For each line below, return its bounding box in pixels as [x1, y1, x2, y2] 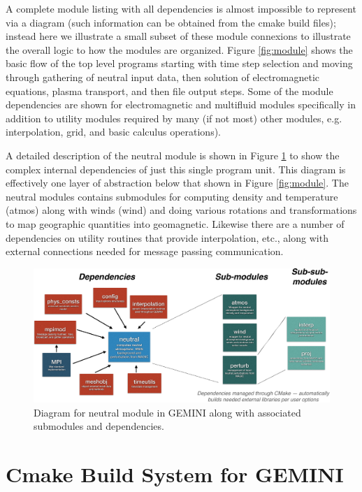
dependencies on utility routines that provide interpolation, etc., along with [6, 230, 328, 245]
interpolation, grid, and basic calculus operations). [6, 124, 222, 139]
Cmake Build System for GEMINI [6, 460, 344, 489]
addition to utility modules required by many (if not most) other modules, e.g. [6, 110, 342, 125]
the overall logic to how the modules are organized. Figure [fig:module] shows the [6, 42, 353, 57]
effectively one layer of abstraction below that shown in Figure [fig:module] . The [6, 175, 349, 190]
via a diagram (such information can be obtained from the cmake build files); [6, 15, 336, 29]
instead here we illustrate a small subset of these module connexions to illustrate [6, 29, 351, 43]
